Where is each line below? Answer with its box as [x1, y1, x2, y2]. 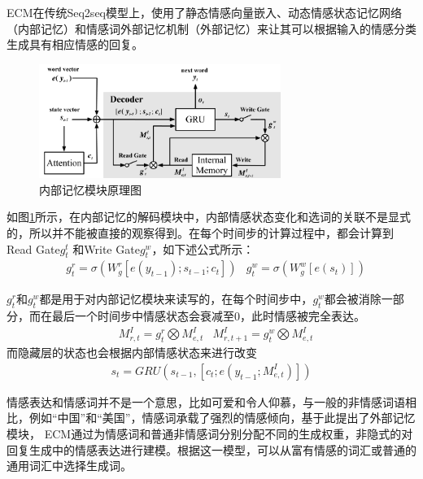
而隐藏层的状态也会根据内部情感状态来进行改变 [7, 344, 257, 361]
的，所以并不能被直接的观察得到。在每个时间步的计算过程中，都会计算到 [7, 224, 394, 242]
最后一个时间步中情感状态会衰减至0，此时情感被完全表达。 [51, 307, 365, 324]
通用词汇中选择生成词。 [7, 457, 132, 474]
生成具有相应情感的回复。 [7, 36, 143, 53]
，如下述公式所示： [151, 240, 255, 257]
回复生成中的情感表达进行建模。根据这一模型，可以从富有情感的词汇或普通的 [7, 441, 416, 458]
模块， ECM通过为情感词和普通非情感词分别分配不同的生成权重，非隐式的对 [7, 425, 413, 442]
